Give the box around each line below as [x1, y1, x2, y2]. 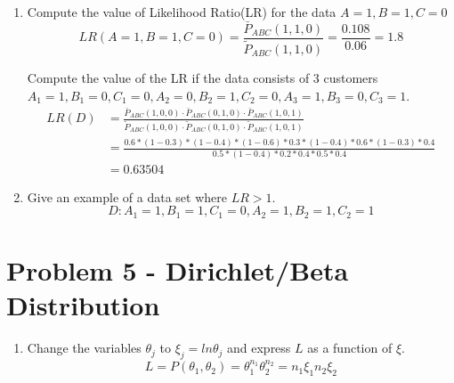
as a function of [307, 338, 393, 357]
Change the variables [27, 338, 142, 357]
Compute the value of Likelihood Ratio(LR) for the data [27, 3, 336, 20]
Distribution [6, 287, 160, 323]
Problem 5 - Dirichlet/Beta [6, 252, 349, 289]
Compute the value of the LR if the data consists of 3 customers [27, 68, 378, 86]
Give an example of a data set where [27, 187, 227, 206]
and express [227, 338, 291, 357]
